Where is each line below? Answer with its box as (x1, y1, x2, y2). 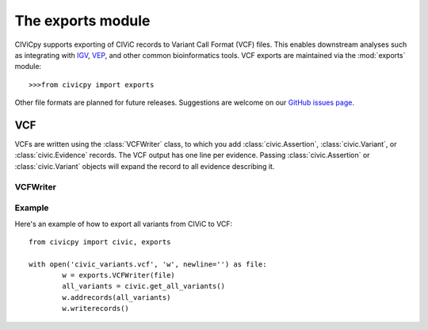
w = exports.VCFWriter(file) (62, 271, 176, 280)
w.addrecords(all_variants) (62, 293, 171, 301)
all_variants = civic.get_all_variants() (62, 282, 226, 291)
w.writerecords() (62, 304, 130, 313)
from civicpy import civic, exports (29, 237, 171, 246)
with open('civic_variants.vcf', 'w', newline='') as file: (29, 259, 267, 269)
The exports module (14, 12, 151, 29)
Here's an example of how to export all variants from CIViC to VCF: (14, 219, 233, 228)
